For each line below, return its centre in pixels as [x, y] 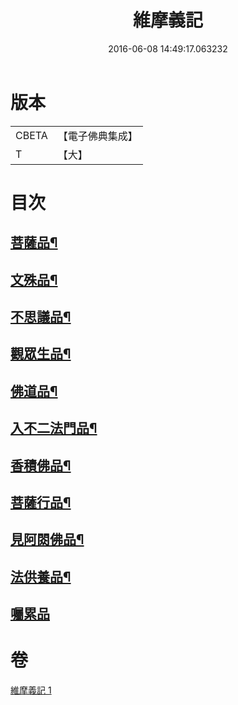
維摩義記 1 [31, 690]
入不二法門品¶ [54, 428]
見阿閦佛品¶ [47, 539]
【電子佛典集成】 [97, 136]
